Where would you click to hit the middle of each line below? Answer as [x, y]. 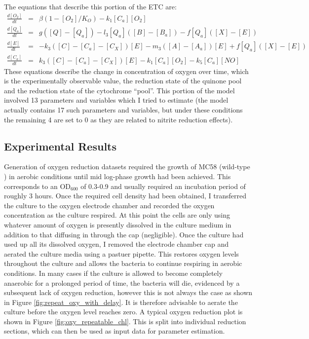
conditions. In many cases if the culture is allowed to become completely [113, 273]
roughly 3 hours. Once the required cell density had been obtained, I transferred [125, 196]
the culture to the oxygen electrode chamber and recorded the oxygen [109, 205]
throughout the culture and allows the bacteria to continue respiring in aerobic [123, 263]
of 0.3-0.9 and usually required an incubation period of [163, 186]
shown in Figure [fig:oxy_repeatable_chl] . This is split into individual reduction [125, 321]
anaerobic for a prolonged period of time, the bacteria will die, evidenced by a [122, 282]
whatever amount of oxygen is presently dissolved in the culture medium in [118, 224]
